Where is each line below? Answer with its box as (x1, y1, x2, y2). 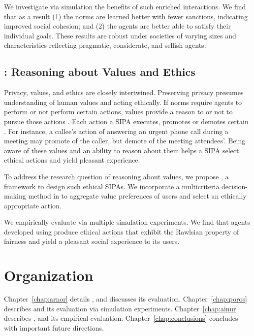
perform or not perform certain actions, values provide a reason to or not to (4, 106, 233, 117)
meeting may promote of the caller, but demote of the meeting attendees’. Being (4, 135, 246, 146)
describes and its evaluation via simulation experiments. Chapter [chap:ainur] (4, 303, 238, 313)
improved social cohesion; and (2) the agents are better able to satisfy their (4, 21, 231, 31)
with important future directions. (4, 322, 104, 333)
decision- (222, 181, 248, 191)
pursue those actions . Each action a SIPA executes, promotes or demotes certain (4, 116, 249, 126)
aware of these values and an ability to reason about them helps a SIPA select (4, 145, 239, 155)
